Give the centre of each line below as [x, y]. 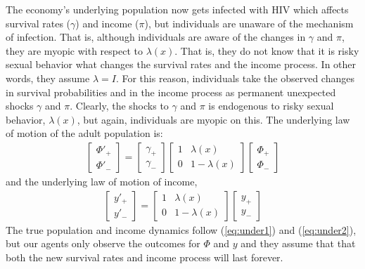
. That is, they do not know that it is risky [267, 50]
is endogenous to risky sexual [271, 106]
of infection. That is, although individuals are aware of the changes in [156, 37]
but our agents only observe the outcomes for [103, 243]
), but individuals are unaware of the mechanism [249, 23]
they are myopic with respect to [74, 50]
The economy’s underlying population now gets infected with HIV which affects [177, 9]
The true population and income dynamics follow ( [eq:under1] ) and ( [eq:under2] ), [181, 229]
